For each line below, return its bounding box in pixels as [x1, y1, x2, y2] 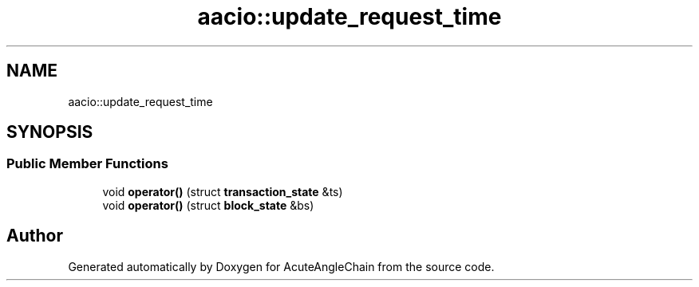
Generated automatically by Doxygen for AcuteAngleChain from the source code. [68, 259, 495, 273]
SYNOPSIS [6, 122, 93, 143]
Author [6, 226, 63, 246]
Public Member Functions [6, 155, 168, 172]
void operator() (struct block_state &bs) [102, 198, 314, 212]
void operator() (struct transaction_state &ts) [102, 184, 343, 199]
